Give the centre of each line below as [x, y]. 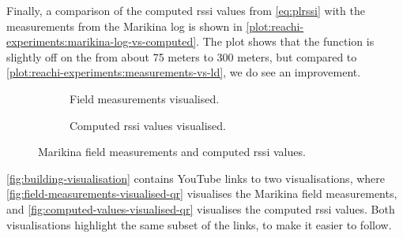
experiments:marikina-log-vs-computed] [102, 41]
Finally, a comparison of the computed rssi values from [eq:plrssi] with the [186, 10]
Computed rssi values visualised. [148, 125]
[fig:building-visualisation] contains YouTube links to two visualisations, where [196, 178]
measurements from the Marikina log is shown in [124, 26]
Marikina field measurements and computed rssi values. [172, 152]
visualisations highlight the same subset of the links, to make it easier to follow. [199, 224]
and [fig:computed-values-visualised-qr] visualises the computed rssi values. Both [201, 208]
